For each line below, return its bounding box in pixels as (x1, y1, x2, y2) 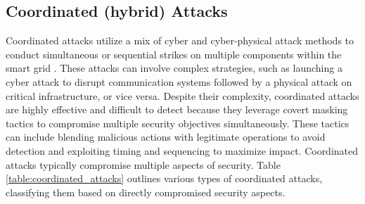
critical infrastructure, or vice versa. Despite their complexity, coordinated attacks (6, 88, 359, 103)
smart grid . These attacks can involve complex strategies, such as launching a (6, 60, 342, 75)
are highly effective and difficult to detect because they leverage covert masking (6, 102, 348, 117)
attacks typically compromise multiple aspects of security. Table (6, 157, 281, 172)
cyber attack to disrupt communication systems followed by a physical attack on (6, 74, 352, 89)
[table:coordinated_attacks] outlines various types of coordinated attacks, (6, 171, 323, 186)
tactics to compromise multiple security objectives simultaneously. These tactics (6, 115, 350, 130)
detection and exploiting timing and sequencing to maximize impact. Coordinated (6, 143, 359, 158)
